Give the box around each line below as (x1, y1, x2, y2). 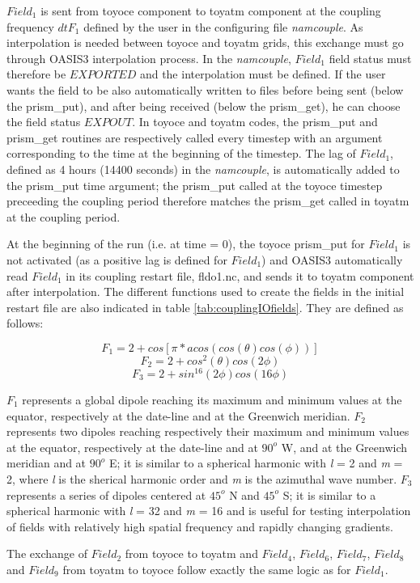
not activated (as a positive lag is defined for (6, 251, 227, 268)
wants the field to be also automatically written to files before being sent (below (6, 81, 404, 98)
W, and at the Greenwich (281, 438, 408, 455)
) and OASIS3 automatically (261, 251, 403, 268)
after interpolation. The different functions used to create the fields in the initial (6, 283, 405, 300)
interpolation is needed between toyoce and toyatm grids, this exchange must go (6, 34, 404, 51)
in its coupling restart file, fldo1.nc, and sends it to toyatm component (66, 267, 414, 284)
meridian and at (6, 454, 87, 471)
